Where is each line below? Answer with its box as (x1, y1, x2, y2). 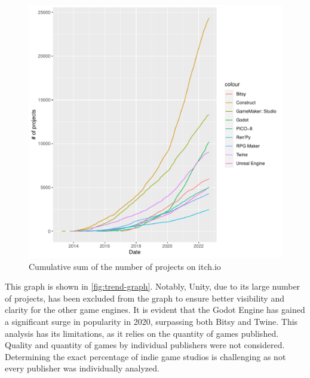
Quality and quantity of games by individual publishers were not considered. (5, 339, 285, 351)
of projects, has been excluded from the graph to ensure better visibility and (5, 291, 284, 304)
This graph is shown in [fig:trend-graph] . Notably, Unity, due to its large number (5, 280, 300, 293)
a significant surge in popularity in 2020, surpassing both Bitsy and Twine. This (5, 315, 298, 327)
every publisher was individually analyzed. (5, 362, 159, 374)
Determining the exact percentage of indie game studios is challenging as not (5, 350, 286, 362)
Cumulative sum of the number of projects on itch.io (29, 260, 221, 272)
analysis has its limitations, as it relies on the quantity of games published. (5, 327, 279, 339)
